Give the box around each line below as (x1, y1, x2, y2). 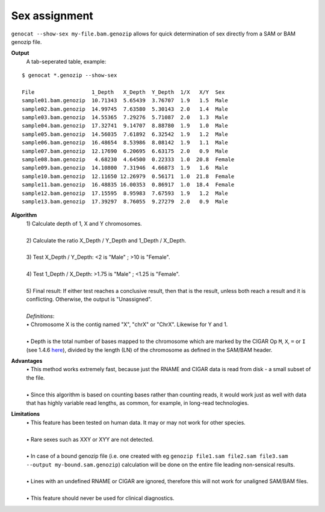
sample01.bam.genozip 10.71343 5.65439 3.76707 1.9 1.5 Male (22, 97, 228, 104)
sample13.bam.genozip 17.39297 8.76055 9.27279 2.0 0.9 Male (22, 198, 228, 205)
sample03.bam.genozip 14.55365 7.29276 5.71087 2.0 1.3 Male (22, 114, 228, 121)
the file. (26, 374, 45, 381)
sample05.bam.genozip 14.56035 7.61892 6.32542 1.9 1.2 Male (22, 131, 228, 138)
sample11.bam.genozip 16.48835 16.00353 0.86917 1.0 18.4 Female (22, 181, 235, 188)
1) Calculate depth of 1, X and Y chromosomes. (26, 220, 143, 227)
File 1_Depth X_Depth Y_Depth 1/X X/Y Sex (22, 88, 225, 96)
